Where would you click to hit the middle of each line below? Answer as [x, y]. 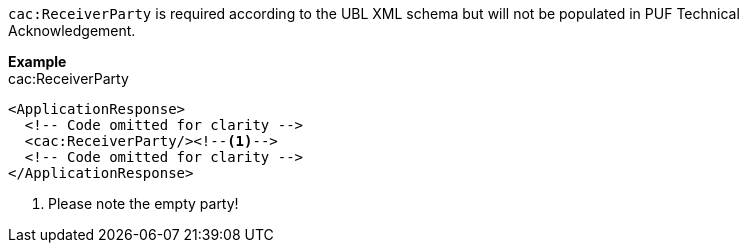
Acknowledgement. [72, 30]
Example [37, 61]
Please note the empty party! [143, 203]
